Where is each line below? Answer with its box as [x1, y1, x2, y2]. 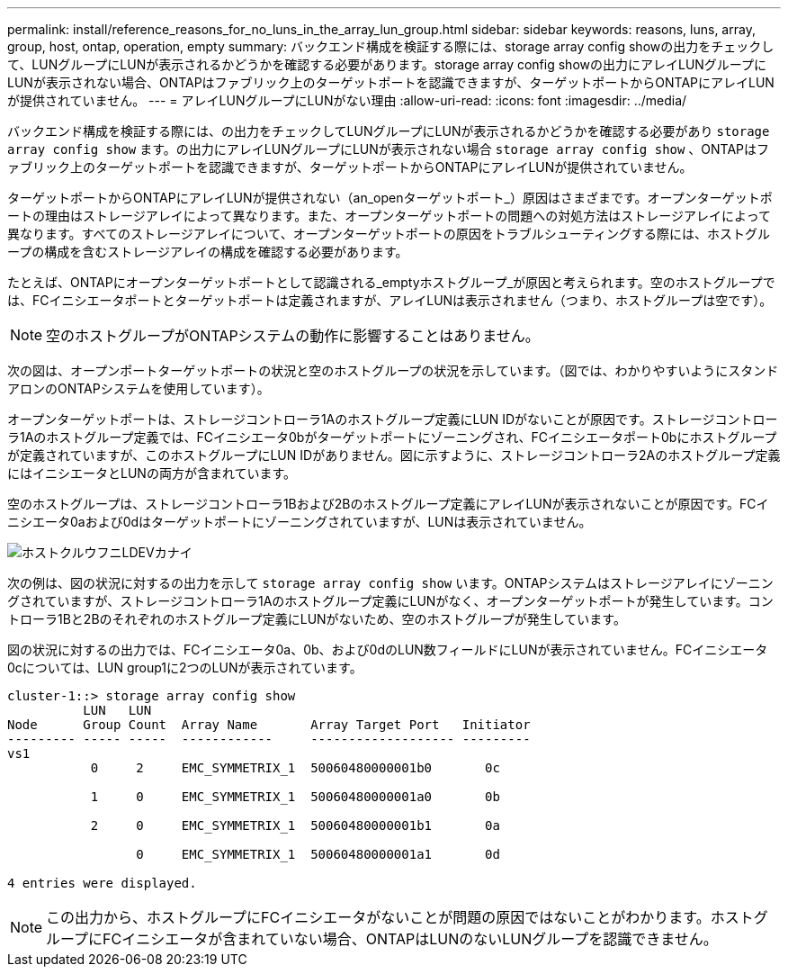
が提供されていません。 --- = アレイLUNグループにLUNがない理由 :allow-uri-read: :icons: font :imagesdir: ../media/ [7, 93, 687, 108]
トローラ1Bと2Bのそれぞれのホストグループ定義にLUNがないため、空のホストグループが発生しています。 [7, 611, 626, 627]
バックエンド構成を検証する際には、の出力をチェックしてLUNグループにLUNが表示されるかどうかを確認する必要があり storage [7, 123, 770, 139]
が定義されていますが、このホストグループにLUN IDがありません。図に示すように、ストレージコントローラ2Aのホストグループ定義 [7, 447, 781, 463]
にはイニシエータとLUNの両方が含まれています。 [7, 465, 297, 481]
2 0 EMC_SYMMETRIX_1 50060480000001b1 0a [90, 818, 500, 833]
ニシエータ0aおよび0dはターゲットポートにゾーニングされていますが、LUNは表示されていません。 [7, 514, 592, 529]
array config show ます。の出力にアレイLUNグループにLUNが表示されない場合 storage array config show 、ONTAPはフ [7, 141, 770, 157]
